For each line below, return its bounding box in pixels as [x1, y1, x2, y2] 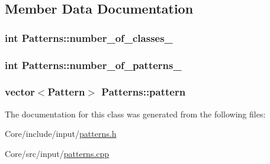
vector [5, 84, 35, 99]
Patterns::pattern [101, 84, 186, 99]
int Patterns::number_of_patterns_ [5, 57, 182, 72]
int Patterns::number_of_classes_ [5, 30, 173, 45]
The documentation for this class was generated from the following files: [5, 107, 266, 120]
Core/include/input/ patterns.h [5, 127, 117, 140]
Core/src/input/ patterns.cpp [5, 147, 110, 159]
